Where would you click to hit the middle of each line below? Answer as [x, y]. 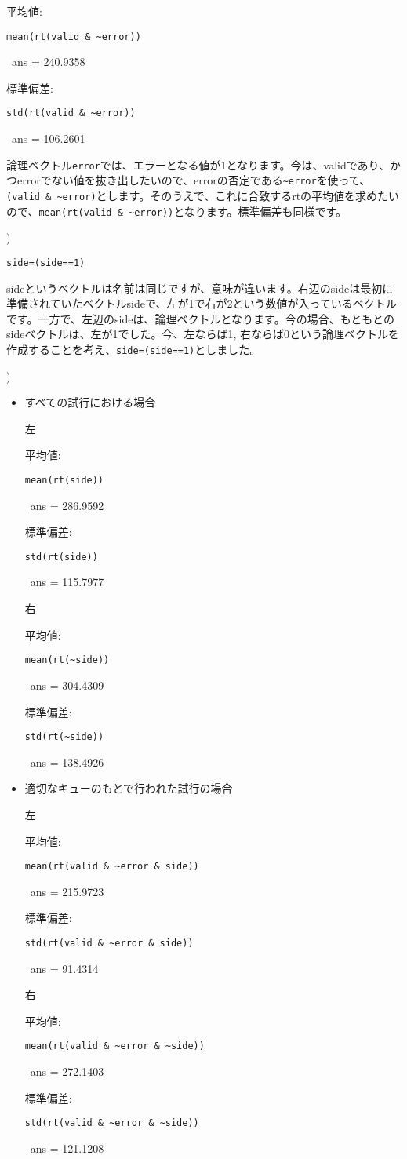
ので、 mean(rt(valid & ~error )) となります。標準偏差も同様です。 [177, 211]
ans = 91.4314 [64, 968]
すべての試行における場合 [90, 402]
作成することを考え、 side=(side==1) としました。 [134, 349]
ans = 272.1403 [67, 1072]
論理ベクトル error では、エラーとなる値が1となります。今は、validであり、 [198, 164]
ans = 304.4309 [67, 685]
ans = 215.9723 [67, 891]
